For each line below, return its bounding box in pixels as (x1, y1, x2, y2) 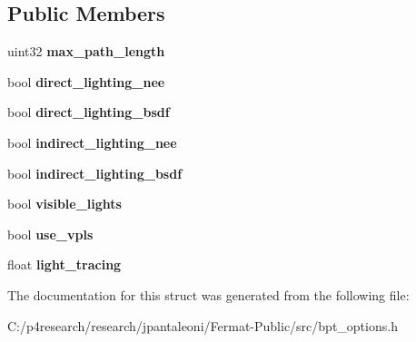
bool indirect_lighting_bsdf (7, 163, 183, 182)
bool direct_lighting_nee (7, 72, 165, 91)
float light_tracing (7, 255, 122, 274)
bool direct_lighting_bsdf (7, 103, 170, 122)
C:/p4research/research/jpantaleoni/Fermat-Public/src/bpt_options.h (7, 316, 398, 335)
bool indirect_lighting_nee (7, 132, 177, 151)
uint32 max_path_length (7, 42, 165, 61)
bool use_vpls (7, 224, 94, 243)
